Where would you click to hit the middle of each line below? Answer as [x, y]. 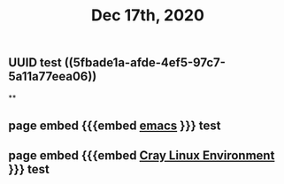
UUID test [35, 63]
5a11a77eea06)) [53, 77]
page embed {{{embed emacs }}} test [115, 126]
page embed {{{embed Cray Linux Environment [142, 156]
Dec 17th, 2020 [148, 15]
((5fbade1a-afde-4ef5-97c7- [145, 63]
